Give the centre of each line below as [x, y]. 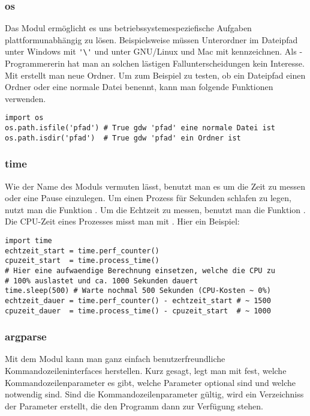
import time [28, 241]
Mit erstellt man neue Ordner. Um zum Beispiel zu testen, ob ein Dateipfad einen [155, 75]
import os [24, 118]
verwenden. [25, 98]
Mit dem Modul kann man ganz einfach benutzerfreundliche [115, 359]
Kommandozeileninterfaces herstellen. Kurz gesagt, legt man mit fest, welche [146, 371]
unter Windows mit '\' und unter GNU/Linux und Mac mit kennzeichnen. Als [151, 51]
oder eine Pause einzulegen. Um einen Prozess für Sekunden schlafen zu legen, [148, 198]
